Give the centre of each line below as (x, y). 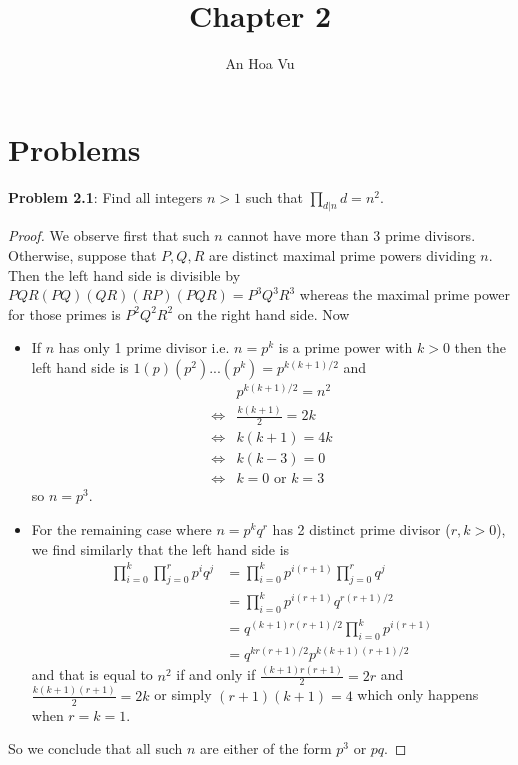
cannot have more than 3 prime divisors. (351, 235)
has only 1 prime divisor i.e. (144, 347)
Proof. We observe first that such (109, 235)
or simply (183, 694)
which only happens (418, 694)
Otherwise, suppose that (82, 255)
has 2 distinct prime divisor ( (361, 528)
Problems (74, 148)
